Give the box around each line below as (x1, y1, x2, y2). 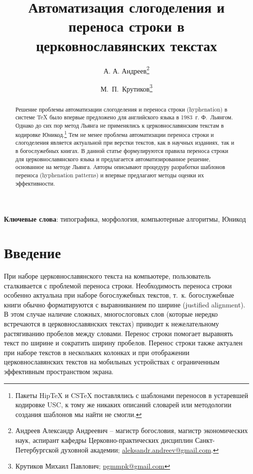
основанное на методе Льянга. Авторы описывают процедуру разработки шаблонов (15, 163, 225, 171)
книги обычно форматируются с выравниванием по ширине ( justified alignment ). (4, 299, 245, 309)
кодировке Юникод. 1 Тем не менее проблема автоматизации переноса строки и (15, 129, 214, 138)
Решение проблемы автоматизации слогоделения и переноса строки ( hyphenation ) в (15, 105, 228, 113)
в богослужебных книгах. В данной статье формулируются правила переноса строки (15, 147, 229, 155)
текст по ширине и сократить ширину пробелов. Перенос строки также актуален (4, 338, 243, 348)
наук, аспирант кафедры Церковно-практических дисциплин (15, 435, 193, 445)
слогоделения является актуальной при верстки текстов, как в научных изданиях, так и (15, 138, 235, 147)
